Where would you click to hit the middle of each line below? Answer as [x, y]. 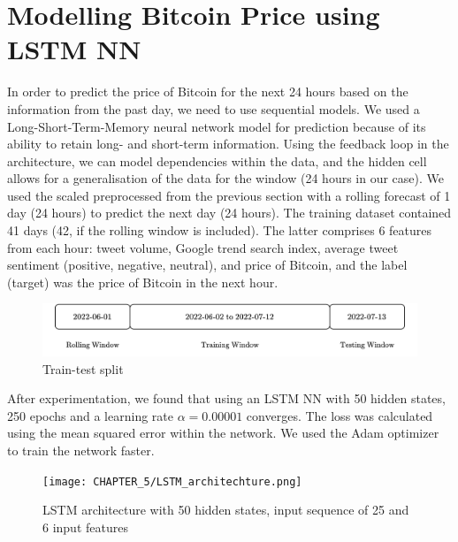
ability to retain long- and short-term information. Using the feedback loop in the [228, 144]
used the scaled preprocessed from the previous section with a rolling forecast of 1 [229, 195]
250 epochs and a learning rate [90, 415]
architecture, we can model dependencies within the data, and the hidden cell [217, 160]
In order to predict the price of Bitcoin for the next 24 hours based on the [208, 92]
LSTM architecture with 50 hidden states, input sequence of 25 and [226, 510]
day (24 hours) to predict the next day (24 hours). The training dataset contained [229, 213]
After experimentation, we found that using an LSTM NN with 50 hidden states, [226, 398]
